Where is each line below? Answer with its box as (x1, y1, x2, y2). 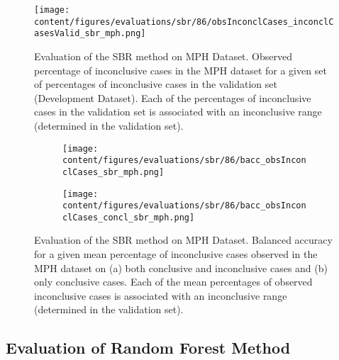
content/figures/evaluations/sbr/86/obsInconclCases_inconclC (34, 16, 334, 27)
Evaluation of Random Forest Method (6, 337, 291, 359)
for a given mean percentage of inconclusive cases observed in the (34, 247, 318, 261)
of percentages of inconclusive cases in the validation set (34, 77, 277, 91)
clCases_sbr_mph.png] (62, 167, 165, 177)
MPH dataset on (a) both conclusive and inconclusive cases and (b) (34, 260, 328, 275)
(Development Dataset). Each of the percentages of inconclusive (34, 90, 311, 105)
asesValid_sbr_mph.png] (34, 28, 146, 39)
